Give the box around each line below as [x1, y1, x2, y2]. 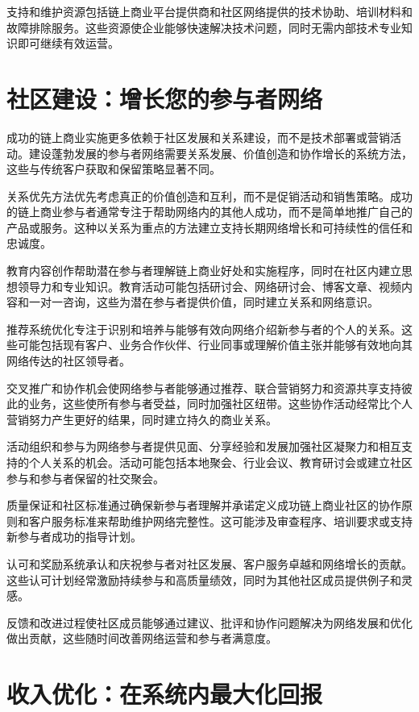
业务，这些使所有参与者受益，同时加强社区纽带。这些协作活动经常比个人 [28, 395, 413, 412]
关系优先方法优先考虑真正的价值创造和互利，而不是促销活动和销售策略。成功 [6, 187, 413, 204]
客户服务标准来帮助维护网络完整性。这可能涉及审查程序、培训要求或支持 [28, 512, 413, 529]
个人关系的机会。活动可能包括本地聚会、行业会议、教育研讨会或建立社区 [28, 454, 413, 470]
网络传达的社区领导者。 [6, 352, 131, 369]
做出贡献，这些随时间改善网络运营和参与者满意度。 [6, 630, 277, 647]
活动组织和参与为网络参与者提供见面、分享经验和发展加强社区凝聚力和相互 [6, 438, 401, 455]
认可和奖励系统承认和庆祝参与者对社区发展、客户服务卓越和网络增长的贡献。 [6, 555, 413, 572]
